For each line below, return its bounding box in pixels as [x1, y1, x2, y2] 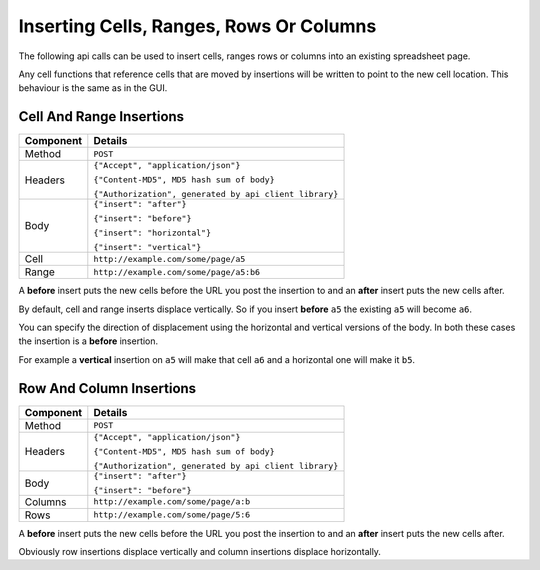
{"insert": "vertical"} [93, 242, 202, 253]
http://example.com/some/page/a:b [93, 496, 251, 507]
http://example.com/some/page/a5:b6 [93, 266, 260, 277]
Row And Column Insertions [18, 380, 197, 397]
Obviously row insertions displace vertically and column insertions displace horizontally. [18, 546, 382, 558]
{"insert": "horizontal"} [93, 228, 212, 239]
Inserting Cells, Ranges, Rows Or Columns [18, 15, 377, 37]
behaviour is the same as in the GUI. [18, 82, 168, 94]
